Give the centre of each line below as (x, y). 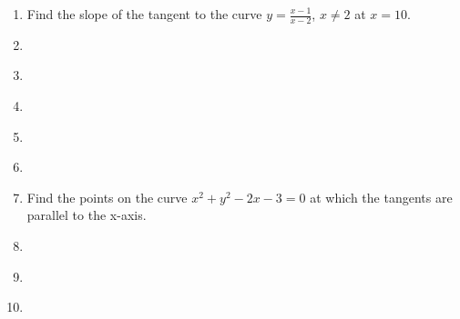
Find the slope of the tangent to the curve (144, 14)
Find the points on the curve (107, 197)
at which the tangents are (381, 197)
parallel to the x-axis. (87, 215)
